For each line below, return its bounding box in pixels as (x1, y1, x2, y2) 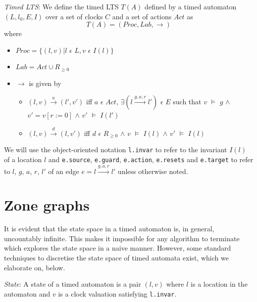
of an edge (48, 166, 79, 176)
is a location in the (191, 279, 248, 289)
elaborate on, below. (4, 262, 65, 272)
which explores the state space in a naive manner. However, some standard (4, 243, 231, 253)
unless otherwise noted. (117, 166, 188, 176)
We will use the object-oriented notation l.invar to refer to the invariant (4, 144, 227, 155)
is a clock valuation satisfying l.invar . (58, 288, 177, 299)
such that (173, 96, 202, 107)
